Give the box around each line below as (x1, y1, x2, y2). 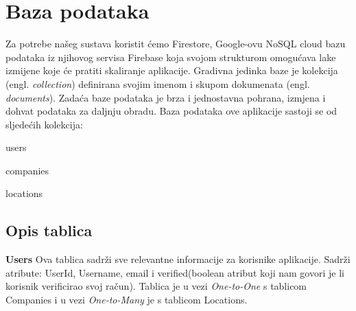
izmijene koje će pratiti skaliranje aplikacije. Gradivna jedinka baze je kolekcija (5, 63, 338, 78)
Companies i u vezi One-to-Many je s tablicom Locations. (5, 292, 248, 307)
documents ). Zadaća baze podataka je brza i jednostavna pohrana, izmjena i (5, 90, 326, 104)
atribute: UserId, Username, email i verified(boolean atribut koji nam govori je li (5, 265, 344, 279)
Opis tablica (5, 220, 93, 241)
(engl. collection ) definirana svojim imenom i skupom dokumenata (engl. (5, 76, 310, 91)
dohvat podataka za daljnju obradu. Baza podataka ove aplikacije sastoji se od (5, 104, 337, 118)
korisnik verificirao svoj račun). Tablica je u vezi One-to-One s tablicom (5, 279, 307, 293)
